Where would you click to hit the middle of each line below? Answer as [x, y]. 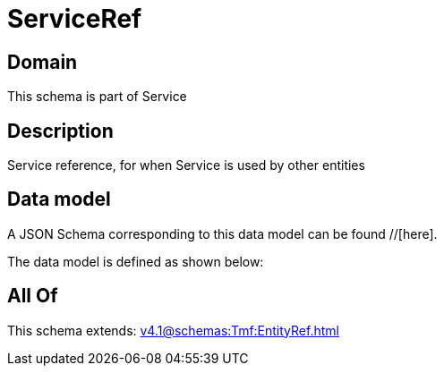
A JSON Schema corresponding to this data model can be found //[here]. [222, 233]
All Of [33, 296]
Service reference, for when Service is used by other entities [186, 165]
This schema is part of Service [97, 97]
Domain [43, 62]
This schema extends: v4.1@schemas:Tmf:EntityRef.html [173, 330]
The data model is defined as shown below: [136, 261]
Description [60, 131]
